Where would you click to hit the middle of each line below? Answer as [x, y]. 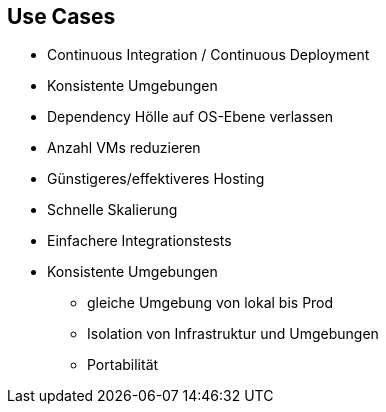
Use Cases [61, 16]
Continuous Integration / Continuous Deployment [208, 55]
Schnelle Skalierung [112, 210]
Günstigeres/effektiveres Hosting [156, 179]
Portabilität [123, 365]
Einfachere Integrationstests [139, 241]
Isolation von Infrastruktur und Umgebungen [233, 334]
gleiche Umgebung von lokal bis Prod [210, 303]
